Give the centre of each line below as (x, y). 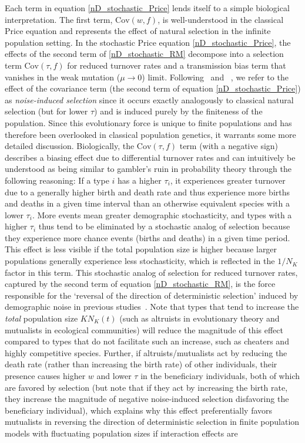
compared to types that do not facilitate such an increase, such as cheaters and (147, 341)
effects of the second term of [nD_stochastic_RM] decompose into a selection (144, 54)
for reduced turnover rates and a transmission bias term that (177, 65)
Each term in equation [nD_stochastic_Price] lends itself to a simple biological (147, 8)
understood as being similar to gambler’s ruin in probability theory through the (148, 169)
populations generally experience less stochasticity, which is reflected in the (140, 261)
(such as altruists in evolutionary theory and (200, 318)
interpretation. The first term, (59, 19)
